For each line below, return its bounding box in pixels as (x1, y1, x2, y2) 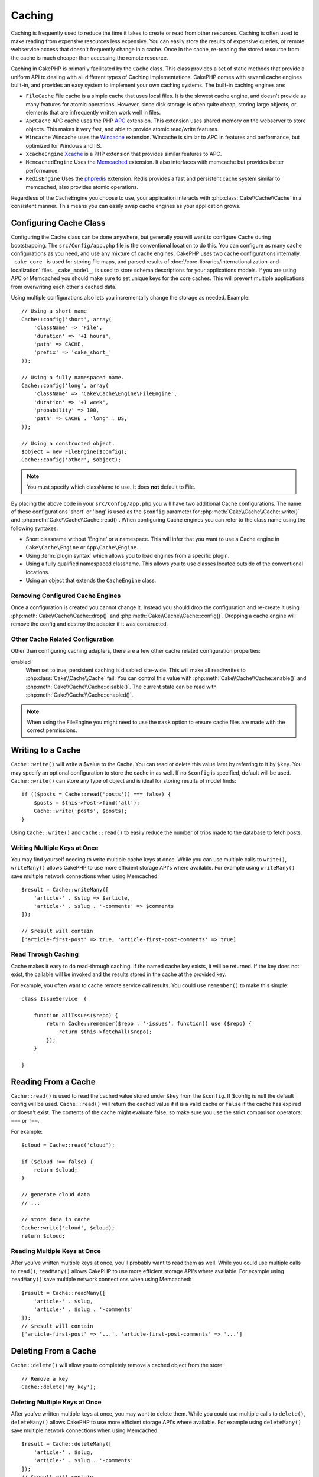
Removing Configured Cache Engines (11, 591, 121, 600)
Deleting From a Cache (11, 1346, 97, 1356)
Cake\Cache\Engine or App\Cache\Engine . (25, 544, 138, 551)
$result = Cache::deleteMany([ (21, 1440, 112, 1447)
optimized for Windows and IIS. (25, 142, 102, 149)
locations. (25, 568, 50, 575)
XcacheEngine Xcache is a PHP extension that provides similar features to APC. (25, 151, 222, 158)
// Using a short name (21, 308, 87, 314)
